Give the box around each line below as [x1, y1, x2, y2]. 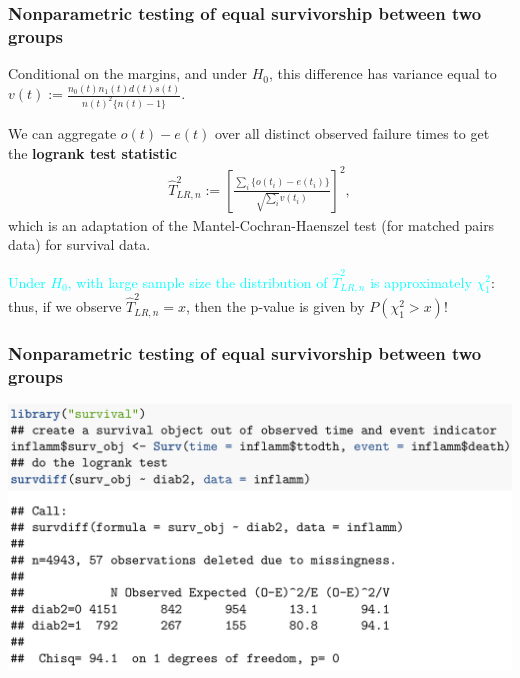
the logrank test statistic [8, 142, 177, 163]
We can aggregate [8, 122, 117, 143]
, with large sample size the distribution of [67, 271, 328, 292]
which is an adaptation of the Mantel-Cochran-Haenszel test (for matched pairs [8, 214, 495, 235]
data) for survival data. [8, 234, 151, 255]
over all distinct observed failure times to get [214, 122, 490, 143]
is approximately [370, 271, 472, 292]
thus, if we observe [8, 296, 122, 317]
